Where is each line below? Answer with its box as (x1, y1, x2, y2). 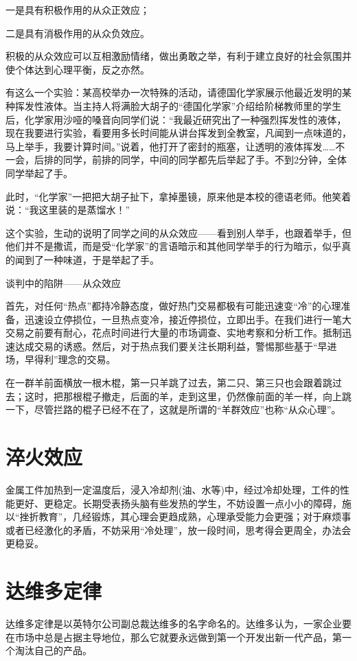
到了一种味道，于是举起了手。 (24, 252, 159, 266)
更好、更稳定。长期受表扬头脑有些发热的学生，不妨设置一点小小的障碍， (14, 496, 342, 510)
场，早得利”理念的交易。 (5, 352, 116, 367)
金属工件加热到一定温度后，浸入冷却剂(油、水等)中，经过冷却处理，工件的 (5, 482, 340, 496)
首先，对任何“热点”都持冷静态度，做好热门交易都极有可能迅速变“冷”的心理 (5, 299, 341, 313)
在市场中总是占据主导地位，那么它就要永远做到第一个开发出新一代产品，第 (5, 629, 342, 644)
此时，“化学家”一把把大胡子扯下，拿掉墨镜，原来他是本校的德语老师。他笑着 (5, 189, 352, 203)
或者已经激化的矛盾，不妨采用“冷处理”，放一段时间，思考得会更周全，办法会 (5, 522, 352, 537)
